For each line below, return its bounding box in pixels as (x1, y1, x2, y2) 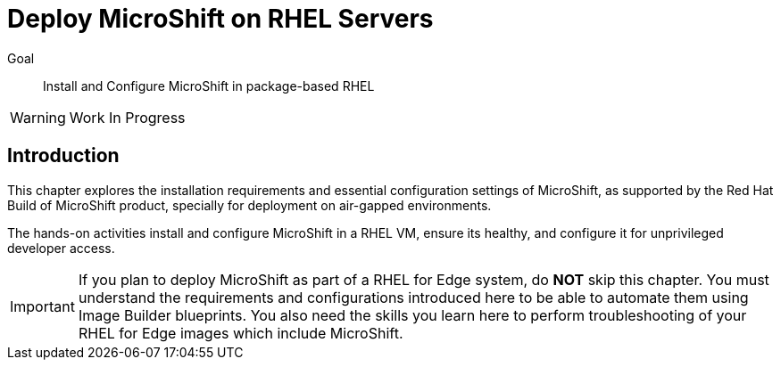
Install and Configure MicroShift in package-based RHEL (43, 77, 375, 94)
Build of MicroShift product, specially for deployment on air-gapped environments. (7, 197, 492, 213)
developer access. (7, 240, 115, 256)
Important (10, 297, 75, 315)
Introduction (7, 144, 120, 167)
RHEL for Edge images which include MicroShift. (78, 323, 403, 342)
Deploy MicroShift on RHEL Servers (7, 4, 434, 34)
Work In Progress (69, 108, 186, 126)
